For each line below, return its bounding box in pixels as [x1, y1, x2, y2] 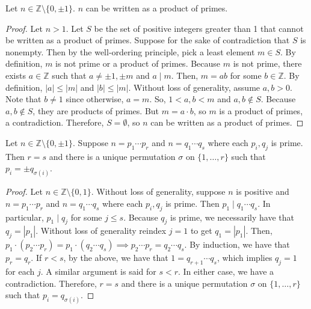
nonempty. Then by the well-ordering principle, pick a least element [5, 45, 255, 58]
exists [5, 69, 26, 81]
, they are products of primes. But [32, 104, 159, 117]
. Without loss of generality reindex [35, 224, 167, 237]
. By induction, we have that [184, 238, 290, 251]
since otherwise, [66, 93, 124, 105]
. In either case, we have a [178, 265, 274, 277]
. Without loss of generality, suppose [91, 185, 226, 198]
